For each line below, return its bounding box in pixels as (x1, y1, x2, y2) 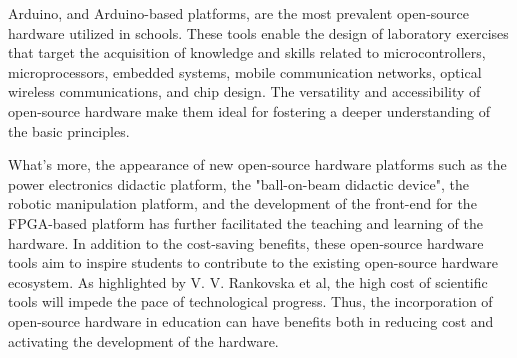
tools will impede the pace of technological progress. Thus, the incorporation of (8, 291, 493, 312)
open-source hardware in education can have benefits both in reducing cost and (8, 310, 494, 331)
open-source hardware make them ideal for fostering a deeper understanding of (8, 100, 490, 121)
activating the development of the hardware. (8, 330, 279, 351)
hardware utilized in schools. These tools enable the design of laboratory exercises (8, 22, 509, 43)
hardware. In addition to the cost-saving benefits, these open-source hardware (8, 232, 484, 253)
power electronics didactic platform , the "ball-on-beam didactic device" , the (8, 173, 469, 194)
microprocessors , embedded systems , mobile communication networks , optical (8, 61, 482, 82)
